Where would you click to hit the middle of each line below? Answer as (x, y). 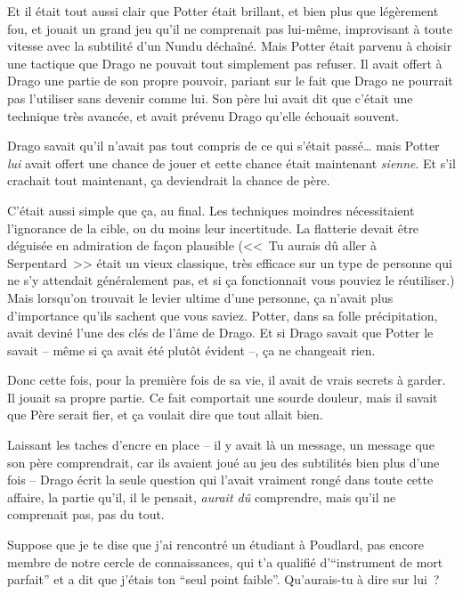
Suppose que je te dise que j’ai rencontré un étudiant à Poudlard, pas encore (216, 545)
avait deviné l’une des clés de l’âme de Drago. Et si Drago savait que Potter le (220, 333)
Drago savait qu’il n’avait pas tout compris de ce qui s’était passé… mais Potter (223, 146)
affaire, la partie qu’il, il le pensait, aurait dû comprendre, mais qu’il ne (202, 496)
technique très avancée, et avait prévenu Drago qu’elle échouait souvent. (203, 115)
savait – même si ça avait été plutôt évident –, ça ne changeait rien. (191, 350)
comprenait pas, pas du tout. (86, 514)
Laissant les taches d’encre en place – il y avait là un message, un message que (221, 445)
